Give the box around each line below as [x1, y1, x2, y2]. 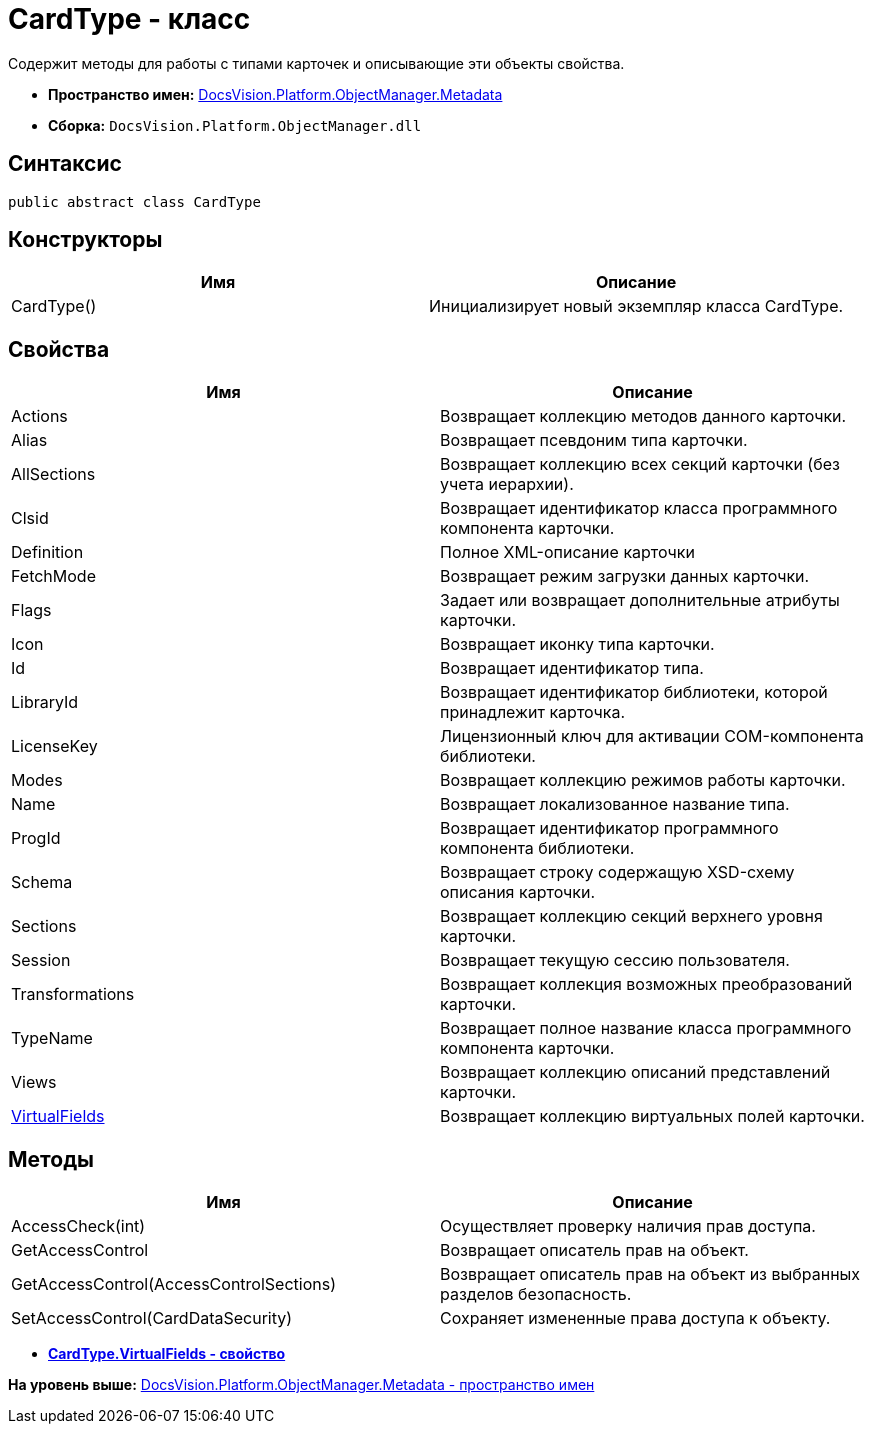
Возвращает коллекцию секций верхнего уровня [440, 906, 823, 927]
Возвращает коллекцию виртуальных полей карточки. [440, 1106, 865, 1127]
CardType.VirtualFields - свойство [48, 1345, 286, 1363]
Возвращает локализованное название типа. [440, 794, 790, 815]
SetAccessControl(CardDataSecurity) [11, 1308, 293, 1329]
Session [11, 950, 71, 971]
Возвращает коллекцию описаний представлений [440, 1062, 831, 1083]
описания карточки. [440, 882, 596, 903]
